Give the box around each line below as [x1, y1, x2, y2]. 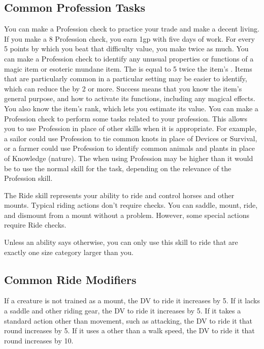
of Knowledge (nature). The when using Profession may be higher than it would [4, 152, 253, 163]
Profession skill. [4, 173, 53, 183]
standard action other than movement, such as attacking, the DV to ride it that [4, 315, 252, 326]
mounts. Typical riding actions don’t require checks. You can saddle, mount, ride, [4, 200, 258, 210]
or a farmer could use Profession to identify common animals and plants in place [4, 143, 255, 153]
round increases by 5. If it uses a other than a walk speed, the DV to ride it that [4, 325, 255, 336]
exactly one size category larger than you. [4, 246, 134, 257]
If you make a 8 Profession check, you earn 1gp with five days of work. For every [4, 33, 255, 44]
